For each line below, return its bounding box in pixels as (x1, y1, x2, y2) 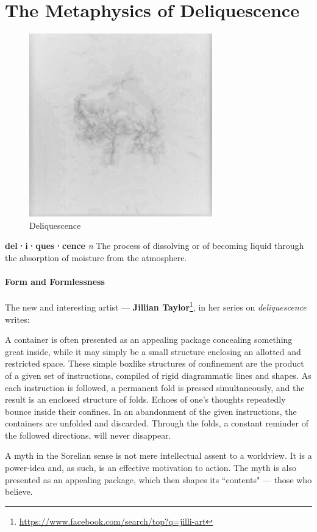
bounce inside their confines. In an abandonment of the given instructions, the (5, 404, 297, 417)
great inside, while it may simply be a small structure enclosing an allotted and (5, 345, 301, 358)
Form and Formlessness (5, 275, 105, 288)
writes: (5, 312, 30, 325)
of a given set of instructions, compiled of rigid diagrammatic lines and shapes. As (5, 368, 312, 381)
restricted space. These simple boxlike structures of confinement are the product (5, 357, 304, 370)
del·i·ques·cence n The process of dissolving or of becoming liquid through (5, 239, 304, 252)
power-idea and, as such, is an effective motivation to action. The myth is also (5, 461, 296, 474)
